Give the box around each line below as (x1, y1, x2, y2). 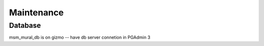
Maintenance (9, 7, 64, 18)
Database (9, 21, 41, 30)
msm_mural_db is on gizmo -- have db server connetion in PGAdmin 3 (9, 34, 151, 40)
